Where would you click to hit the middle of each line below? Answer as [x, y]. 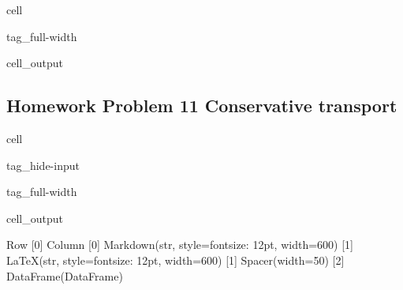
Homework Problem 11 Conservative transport [202, 105]
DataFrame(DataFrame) [65, 275]
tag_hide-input [43, 165]
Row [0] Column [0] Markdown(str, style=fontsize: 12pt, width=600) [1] [180, 245]
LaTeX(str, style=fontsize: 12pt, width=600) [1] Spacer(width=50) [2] [175, 260]
